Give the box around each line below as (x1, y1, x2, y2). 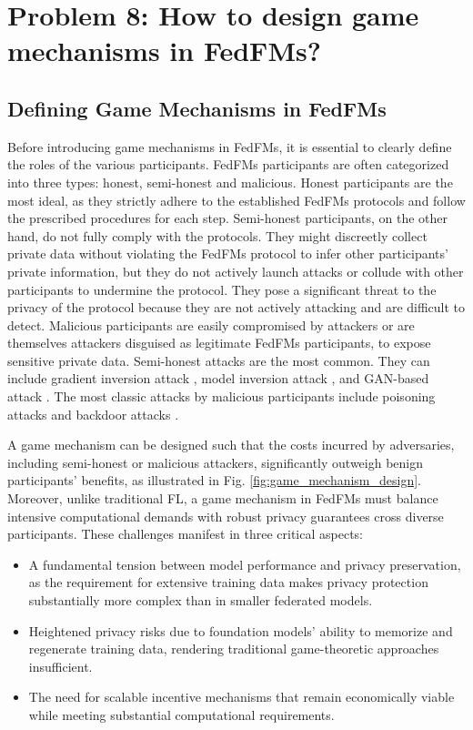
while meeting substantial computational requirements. (28, 705, 335, 724)
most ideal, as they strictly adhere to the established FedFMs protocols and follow (7, 190, 466, 209)
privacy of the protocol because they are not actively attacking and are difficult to (7, 298, 466, 317)
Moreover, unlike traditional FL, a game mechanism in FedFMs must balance (7, 489, 438, 508)
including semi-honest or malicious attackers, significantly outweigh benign (7, 452, 424, 471)
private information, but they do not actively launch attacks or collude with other (7, 261, 464, 280)
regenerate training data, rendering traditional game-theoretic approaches (28, 639, 439, 658)
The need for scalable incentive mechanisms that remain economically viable (28, 687, 455, 706)
